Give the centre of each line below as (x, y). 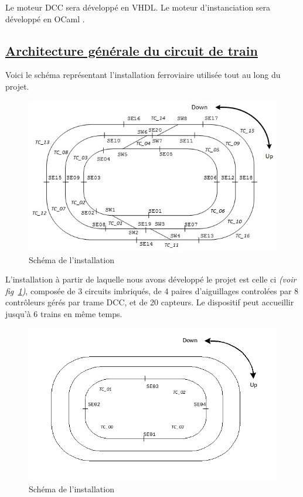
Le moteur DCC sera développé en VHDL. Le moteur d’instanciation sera (138, 7)
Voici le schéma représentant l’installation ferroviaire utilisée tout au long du (143, 75)
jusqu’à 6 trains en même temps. (64, 313)
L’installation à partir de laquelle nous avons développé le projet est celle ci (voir (151, 279)
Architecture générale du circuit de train (132, 50)
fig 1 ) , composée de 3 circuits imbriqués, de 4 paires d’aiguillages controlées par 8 (152, 290)
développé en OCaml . (45, 18)
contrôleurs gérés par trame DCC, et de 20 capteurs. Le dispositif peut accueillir (150, 302)
